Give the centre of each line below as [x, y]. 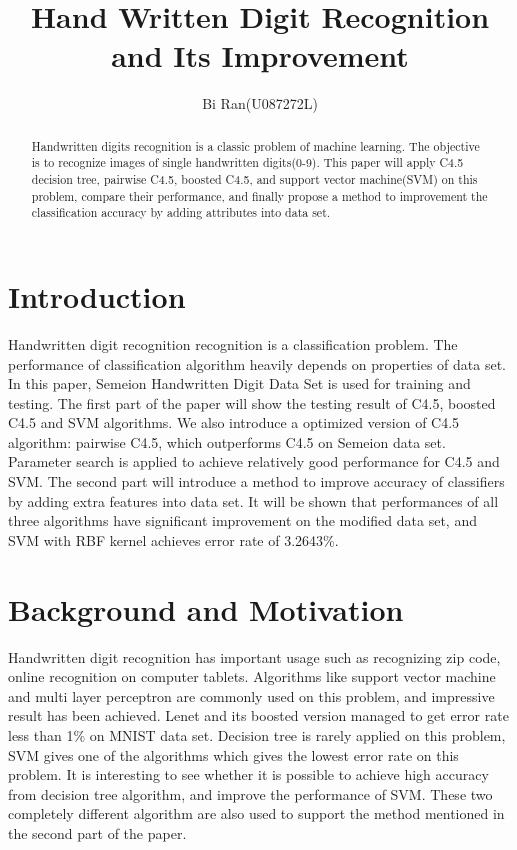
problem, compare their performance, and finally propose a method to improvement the [259, 195]
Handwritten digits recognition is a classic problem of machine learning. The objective [255, 145]
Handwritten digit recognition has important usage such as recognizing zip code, [254, 656]
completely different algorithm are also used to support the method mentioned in [256, 813]
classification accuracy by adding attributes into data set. [181, 212]
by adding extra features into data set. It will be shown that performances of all [253, 500]
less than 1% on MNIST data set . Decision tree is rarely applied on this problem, [257, 734]
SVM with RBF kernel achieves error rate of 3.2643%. [173, 539]
